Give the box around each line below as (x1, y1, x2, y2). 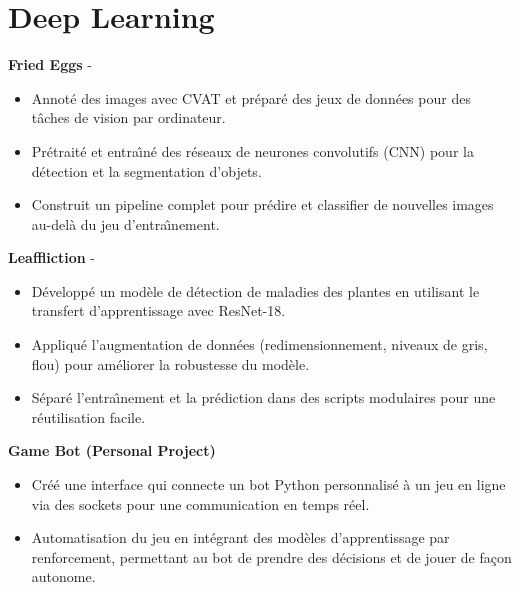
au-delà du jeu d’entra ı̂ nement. (31, 213, 220, 234)
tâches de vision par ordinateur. (31, 107, 226, 128)
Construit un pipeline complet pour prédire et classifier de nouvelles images (31, 194, 494, 215)
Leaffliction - (8, 247, 95, 268)
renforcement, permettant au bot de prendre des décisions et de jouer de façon (31, 546, 512, 567)
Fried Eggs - (8, 54, 92, 75)
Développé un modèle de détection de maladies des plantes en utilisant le (31, 280, 480, 301)
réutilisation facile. (31, 406, 146, 427)
